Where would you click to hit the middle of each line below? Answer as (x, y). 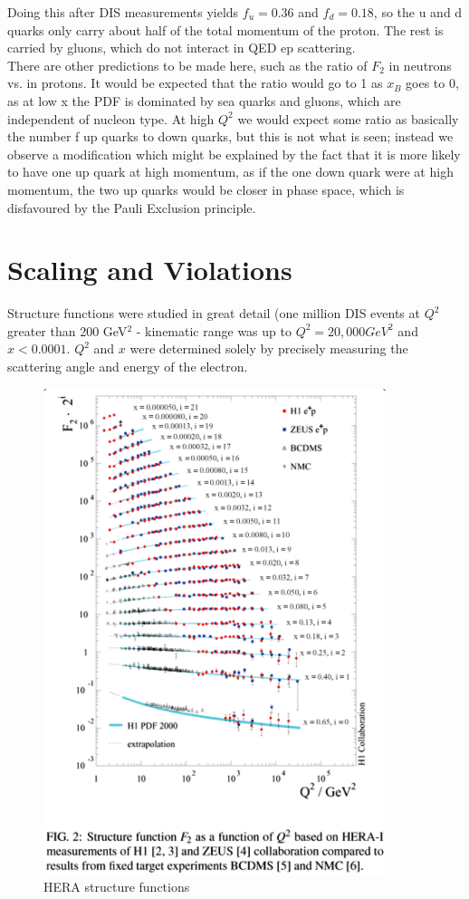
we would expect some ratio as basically (348, 118)
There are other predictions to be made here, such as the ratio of (187, 65)
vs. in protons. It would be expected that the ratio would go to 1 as (195, 83)
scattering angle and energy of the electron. (128, 367)
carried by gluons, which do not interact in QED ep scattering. (182, 48)
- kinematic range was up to (214, 330)
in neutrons (420, 65)
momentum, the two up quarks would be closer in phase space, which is (206, 189)
